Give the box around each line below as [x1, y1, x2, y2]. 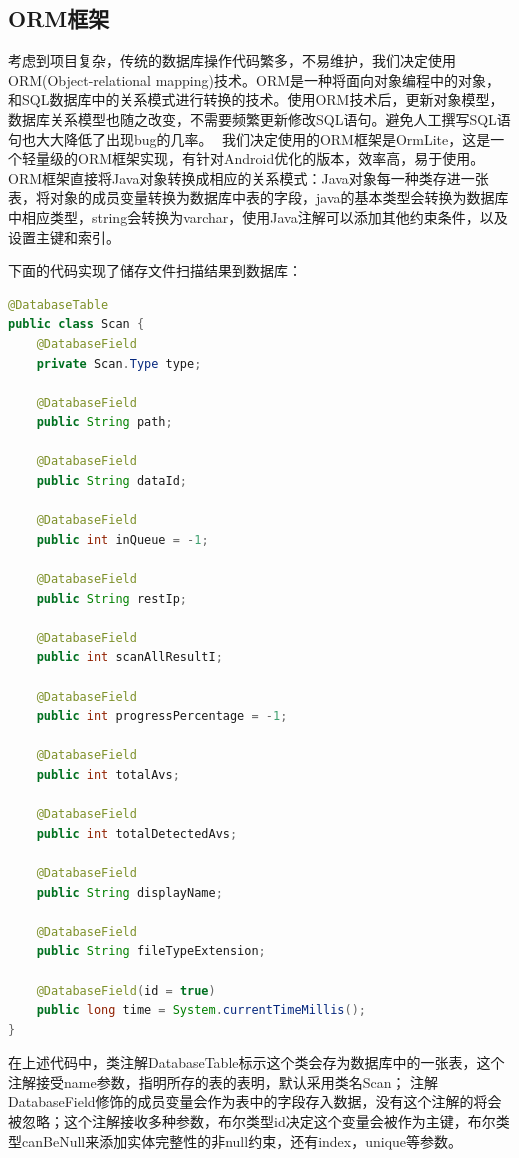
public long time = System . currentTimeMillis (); [36, 1003, 367, 1018]
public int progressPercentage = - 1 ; [36, 709, 288, 724]
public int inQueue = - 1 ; [36, 532, 209, 547]
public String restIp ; [36, 591, 188, 606]
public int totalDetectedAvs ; [36, 826, 238, 841]
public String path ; [36, 415, 173, 430]
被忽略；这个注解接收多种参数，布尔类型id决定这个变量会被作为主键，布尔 [8, 1111, 496, 1132]
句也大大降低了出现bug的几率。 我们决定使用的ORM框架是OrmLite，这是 [8, 128, 491, 149]
